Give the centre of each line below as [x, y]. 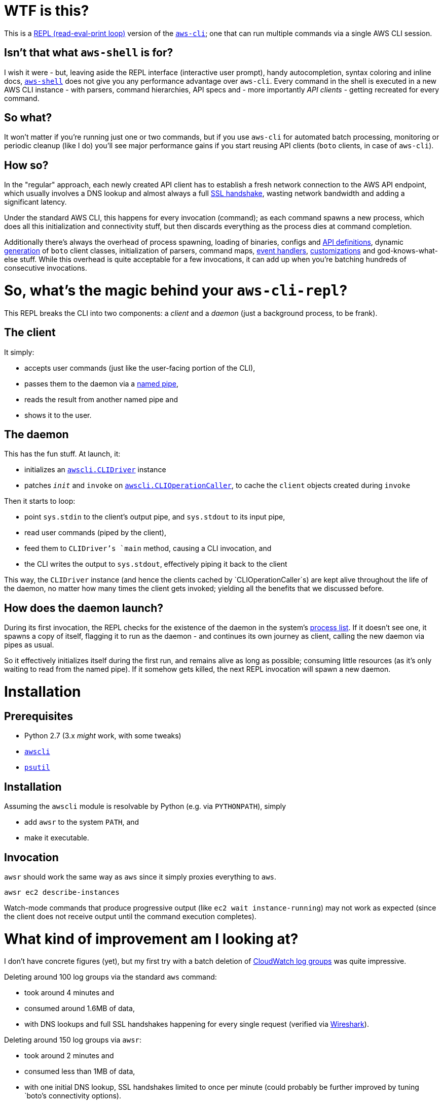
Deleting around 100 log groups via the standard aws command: [110, 977]
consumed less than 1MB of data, [80, 1071]
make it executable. [57, 838]
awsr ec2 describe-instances [62, 892]
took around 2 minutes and [69, 1056]
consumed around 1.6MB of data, [80, 1009]
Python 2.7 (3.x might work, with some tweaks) [103, 736]
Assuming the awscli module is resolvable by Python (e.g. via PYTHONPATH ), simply [145, 806]
